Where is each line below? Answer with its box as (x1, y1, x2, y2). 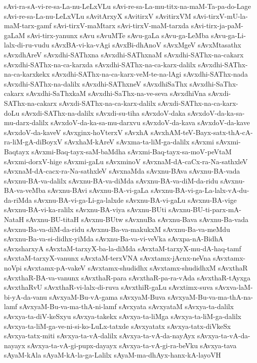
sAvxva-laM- (215, 282, 253, 292)
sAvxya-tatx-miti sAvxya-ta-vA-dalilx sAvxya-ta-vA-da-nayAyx (4, 330, 195, 341)
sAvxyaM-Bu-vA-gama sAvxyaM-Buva (49, 291, 166, 302)
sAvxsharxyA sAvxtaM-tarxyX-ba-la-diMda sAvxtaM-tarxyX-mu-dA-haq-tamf (4, 243, 241, 253)
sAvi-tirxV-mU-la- (193, 10, 248, 21)
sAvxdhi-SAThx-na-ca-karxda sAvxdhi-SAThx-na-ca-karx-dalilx (4, 59, 196, 69)
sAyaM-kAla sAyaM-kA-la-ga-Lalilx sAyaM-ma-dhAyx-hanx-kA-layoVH (4, 350, 221, 360)
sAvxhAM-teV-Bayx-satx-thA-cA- (151, 127, 253, 137)
